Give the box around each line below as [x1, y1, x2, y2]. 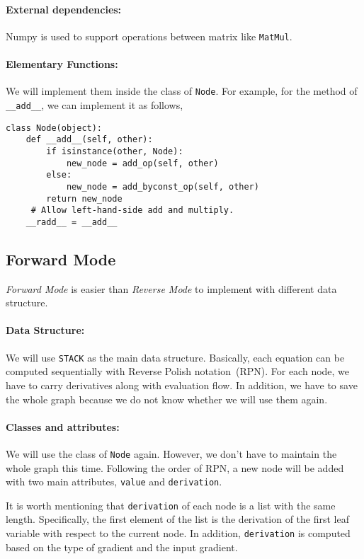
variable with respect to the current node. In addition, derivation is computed [6, 526, 351, 541]
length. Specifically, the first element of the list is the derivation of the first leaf [6, 512, 349, 526]
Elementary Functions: [6, 57, 118, 71]
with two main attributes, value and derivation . [6, 474, 222, 489]
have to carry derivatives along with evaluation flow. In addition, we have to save [6, 377, 358, 392]
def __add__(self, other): [25, 134, 153, 145]
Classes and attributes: [6, 419, 120, 434]
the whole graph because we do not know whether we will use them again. [6, 391, 328, 406]
